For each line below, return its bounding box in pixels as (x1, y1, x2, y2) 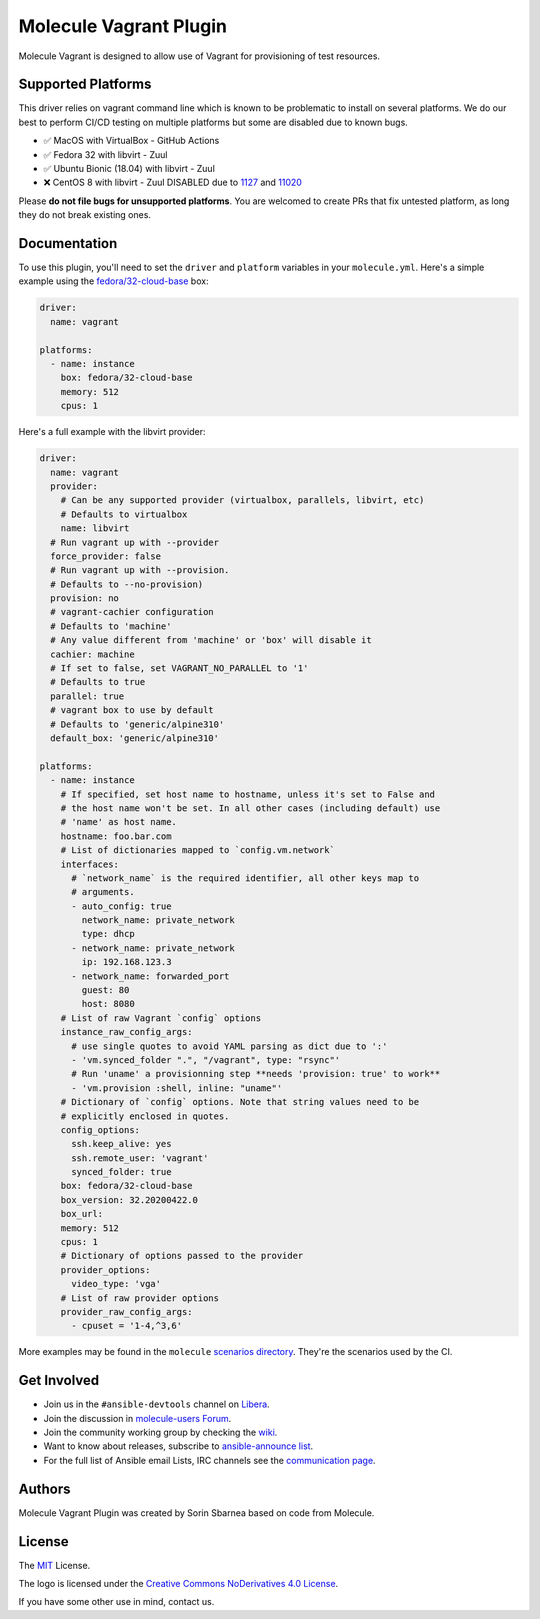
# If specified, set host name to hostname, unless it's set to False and (60, 788, 435, 800)
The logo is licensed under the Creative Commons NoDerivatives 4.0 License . (18, 1578, 339, 1590)
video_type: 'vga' (71, 1278, 162, 1290)
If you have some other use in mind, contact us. (18, 1596, 215, 1608)
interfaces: (60, 858, 120, 870)
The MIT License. (18, 1559, 91, 1571)
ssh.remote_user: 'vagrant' (71, 1152, 209, 1164)
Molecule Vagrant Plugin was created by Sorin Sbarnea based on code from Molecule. (18, 1506, 375, 1519)
